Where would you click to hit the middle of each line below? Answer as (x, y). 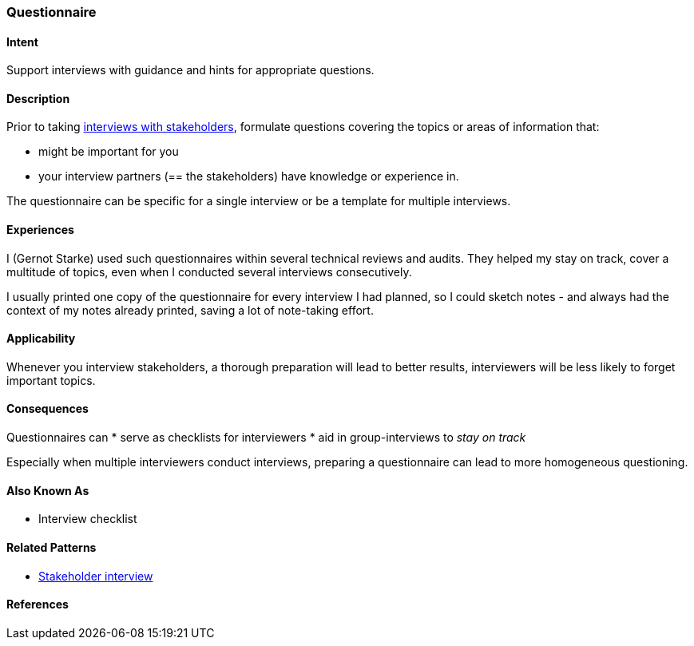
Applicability (41, 339)
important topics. (51, 380)
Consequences (48, 409)
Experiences (40, 230)
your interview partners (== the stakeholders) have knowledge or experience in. (249, 176)
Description (38, 98)
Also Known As (48, 490)
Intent (22, 42)
